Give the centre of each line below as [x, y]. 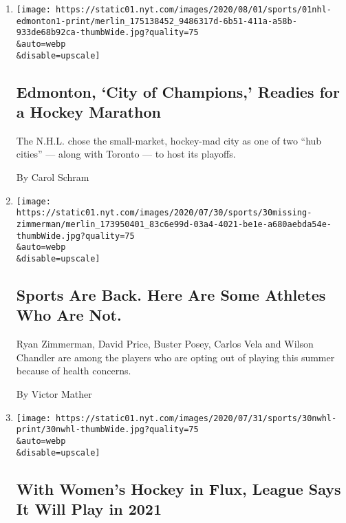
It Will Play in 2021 [89, 508]
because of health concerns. [74, 371]
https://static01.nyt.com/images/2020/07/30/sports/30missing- [164, 213]
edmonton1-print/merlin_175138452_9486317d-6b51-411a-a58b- [156, 21]
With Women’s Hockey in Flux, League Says [179, 488]
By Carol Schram [53, 177]
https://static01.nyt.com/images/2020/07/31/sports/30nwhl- [196, 418]
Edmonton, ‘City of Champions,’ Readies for [178, 91]
